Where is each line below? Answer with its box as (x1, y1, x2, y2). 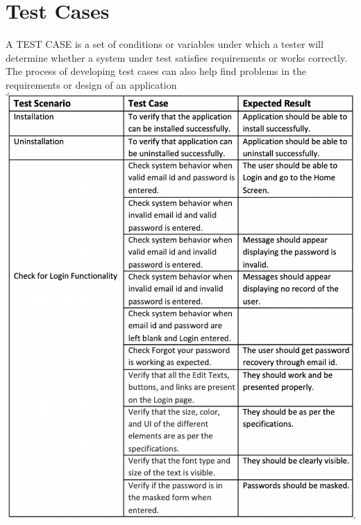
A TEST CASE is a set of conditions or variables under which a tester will (6, 37, 324, 51)
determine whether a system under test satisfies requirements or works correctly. (6, 50, 348, 64)
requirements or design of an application (6, 77, 177, 92)
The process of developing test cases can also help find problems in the (6, 64, 307, 78)
